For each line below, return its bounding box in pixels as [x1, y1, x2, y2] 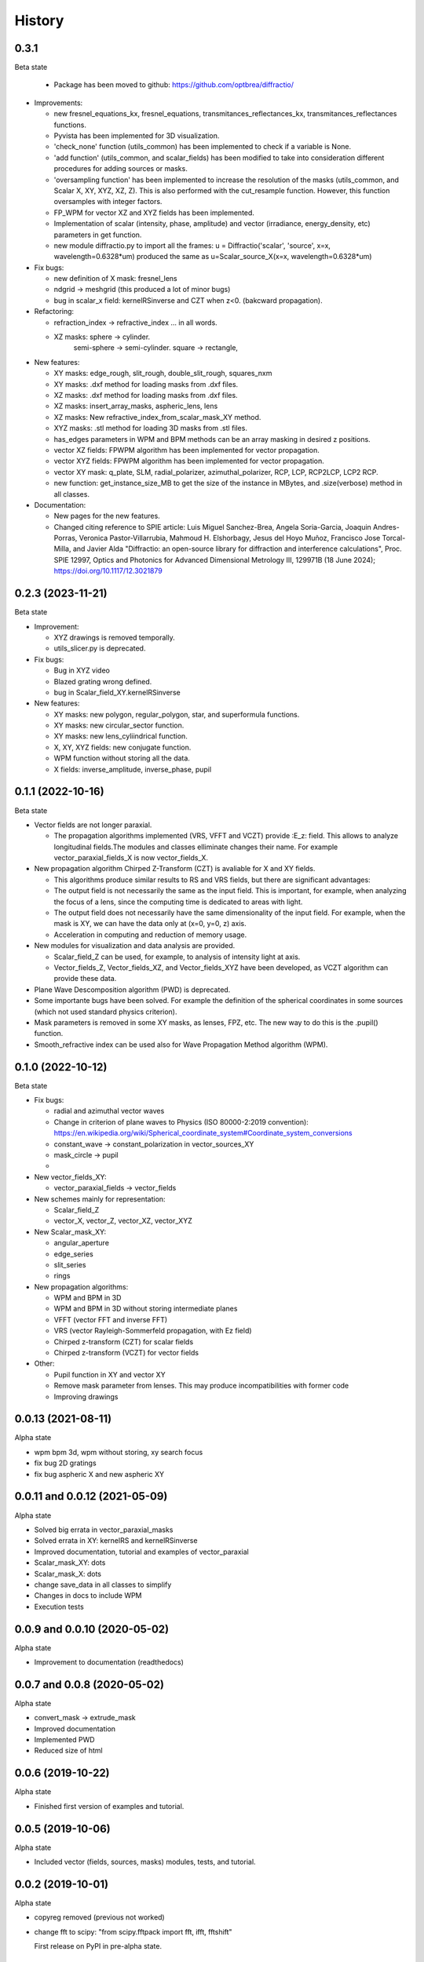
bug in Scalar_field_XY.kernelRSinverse [53, 687, 181, 697]
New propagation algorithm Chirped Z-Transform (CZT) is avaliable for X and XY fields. [34, 864, 316, 873]
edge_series [53, 1249, 93, 1259]
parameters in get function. [53, 230, 142, 239]
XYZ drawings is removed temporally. [53, 633, 176, 642]
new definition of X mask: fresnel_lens [53, 274, 177, 283]
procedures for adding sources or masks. [53, 164, 188, 173]
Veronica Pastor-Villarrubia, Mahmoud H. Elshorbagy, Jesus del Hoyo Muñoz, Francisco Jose [79, 534, 381, 543]
